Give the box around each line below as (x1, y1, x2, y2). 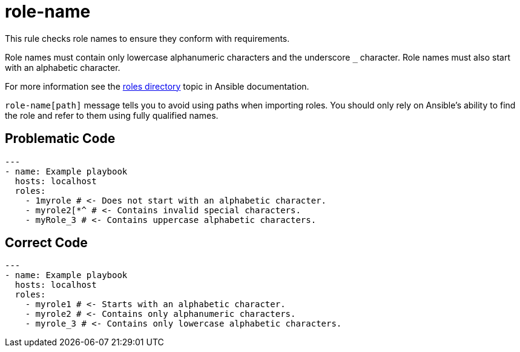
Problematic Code (5, 131, 116, 147)
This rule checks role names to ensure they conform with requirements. (5, 33, 290, 44)
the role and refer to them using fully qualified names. (5, 110, 219, 121)
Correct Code (5, 235, 88, 251)
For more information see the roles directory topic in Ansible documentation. (5, 81, 309, 91)
